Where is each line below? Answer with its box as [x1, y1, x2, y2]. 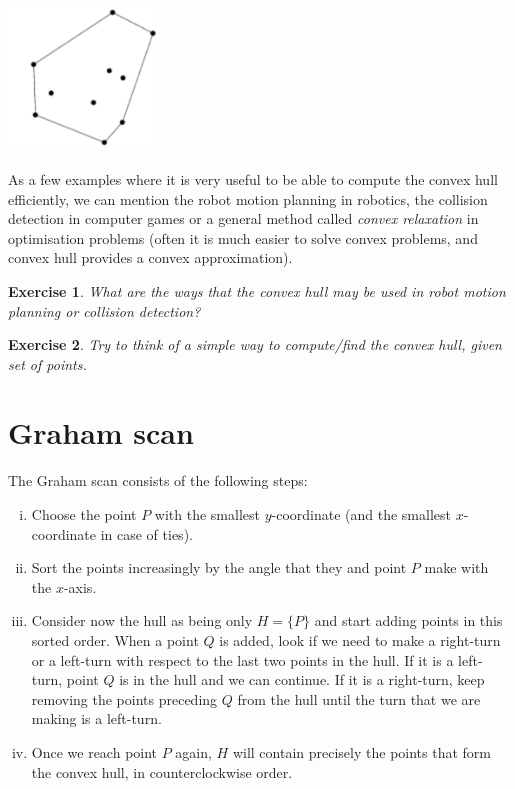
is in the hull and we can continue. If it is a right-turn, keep [119, 669, 485, 690]
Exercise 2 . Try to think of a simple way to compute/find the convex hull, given [8, 334, 502, 355]
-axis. [63, 576, 97, 597]
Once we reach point [31, 741, 158, 762]
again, [175, 741, 212, 762]
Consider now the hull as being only [31, 610, 253, 631]
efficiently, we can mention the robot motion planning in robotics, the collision [8, 188, 488, 209]
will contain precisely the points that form [232, 741, 491, 762]
